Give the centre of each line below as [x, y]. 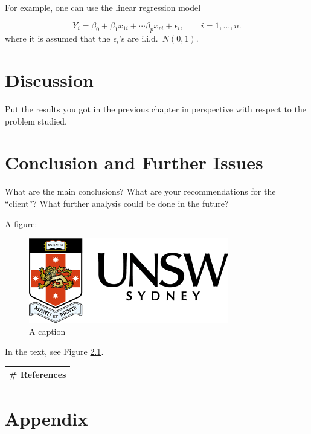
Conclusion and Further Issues [134, 162]
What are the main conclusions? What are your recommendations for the [140, 191]
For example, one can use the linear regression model [103, 7]
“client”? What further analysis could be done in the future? [117, 203]
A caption [47, 331]
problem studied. [36, 121]
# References [38, 374]
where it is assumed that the [58, 38]
